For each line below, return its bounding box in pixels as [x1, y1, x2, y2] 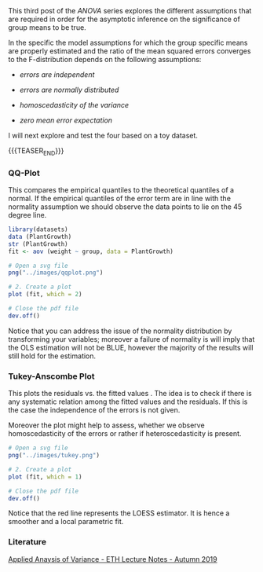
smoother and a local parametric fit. [8, 517, 124, 526]
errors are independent [19, 70, 95, 79]
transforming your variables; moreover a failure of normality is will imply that [8, 334, 255, 343]
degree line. [8, 211, 47, 220]
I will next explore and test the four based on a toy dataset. [8, 131, 199, 140]
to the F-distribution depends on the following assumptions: [8, 55, 202, 64]
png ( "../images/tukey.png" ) [8, 452, 100, 460]
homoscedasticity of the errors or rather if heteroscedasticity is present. [8, 429, 242, 438]
